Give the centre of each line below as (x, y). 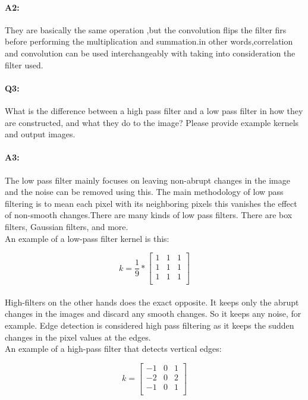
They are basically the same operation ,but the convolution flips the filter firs (146, 29)
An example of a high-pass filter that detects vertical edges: (113, 349)
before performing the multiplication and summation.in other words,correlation (149, 41)
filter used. (24, 64)
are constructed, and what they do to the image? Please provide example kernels (152, 122)
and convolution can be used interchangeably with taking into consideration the (150, 53)
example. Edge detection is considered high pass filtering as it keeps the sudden (150, 325)
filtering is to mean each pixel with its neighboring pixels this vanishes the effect (151, 203)
